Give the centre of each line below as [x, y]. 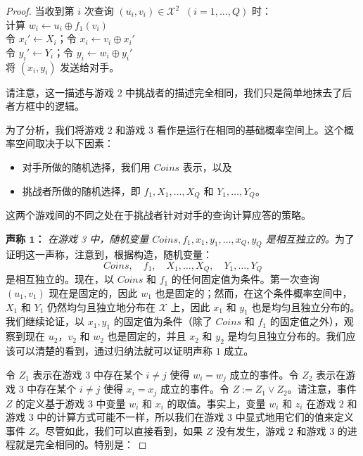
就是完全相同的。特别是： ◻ [81, 444]
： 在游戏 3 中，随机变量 [92, 238]
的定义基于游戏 [50, 403]
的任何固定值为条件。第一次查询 [245, 279]
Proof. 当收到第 [40, 11]
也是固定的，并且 [147, 336]
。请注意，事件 [322, 389]
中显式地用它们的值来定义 [294, 417]
